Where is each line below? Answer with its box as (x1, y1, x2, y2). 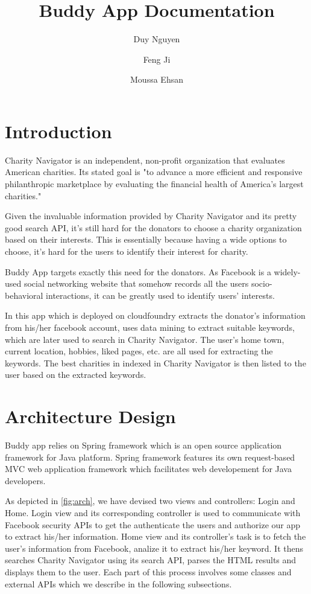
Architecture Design (5, 404, 176, 429)
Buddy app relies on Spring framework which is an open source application (5, 439, 282, 452)
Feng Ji (143, 53, 171, 65)
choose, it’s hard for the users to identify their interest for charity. (5, 245, 248, 257)
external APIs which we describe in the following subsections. (5, 577, 232, 590)
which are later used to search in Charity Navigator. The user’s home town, (5, 333, 284, 345)
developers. (5, 474, 46, 487)
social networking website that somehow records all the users (24, 277, 249, 290)
